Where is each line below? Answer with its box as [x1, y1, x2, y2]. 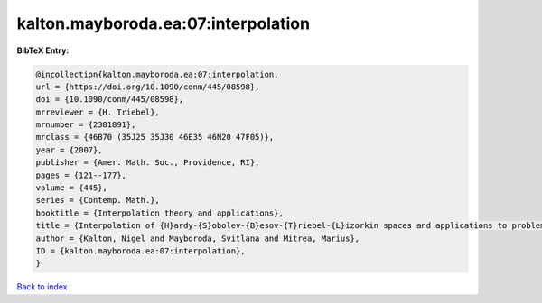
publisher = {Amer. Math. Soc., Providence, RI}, [35, 158, 260, 168]
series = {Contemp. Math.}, [35, 195, 160, 206]
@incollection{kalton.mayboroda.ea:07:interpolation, [35, 69, 279, 79]
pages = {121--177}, [35, 170, 126, 180]
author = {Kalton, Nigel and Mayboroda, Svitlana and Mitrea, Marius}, [35, 233, 360, 243]
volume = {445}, [35, 183, 108, 193]
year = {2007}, [35, 144, 103, 155]
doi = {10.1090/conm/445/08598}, [35, 95, 184, 105]
